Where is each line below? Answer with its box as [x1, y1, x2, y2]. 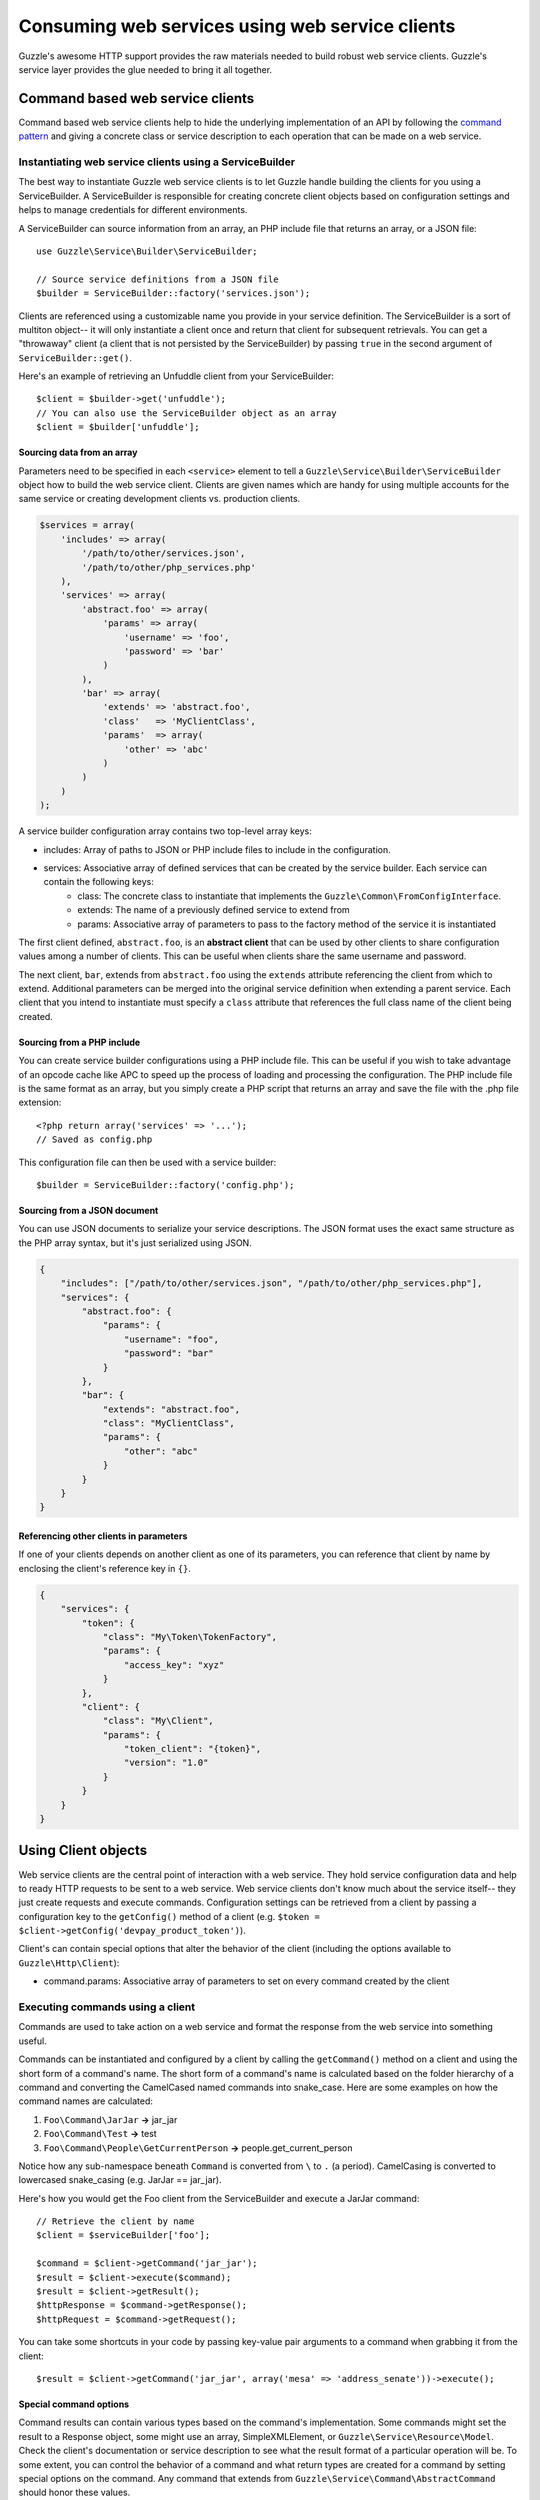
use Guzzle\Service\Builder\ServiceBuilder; [36, 245, 259, 257]
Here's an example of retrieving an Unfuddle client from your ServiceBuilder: [18, 370, 335, 382]
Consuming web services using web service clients [18, 15, 456, 37]
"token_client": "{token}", [123, 1743, 262, 1755]
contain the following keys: [43, 876, 155, 888]
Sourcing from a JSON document [18, 1205, 159, 1216]
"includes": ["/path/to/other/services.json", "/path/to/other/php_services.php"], [60, 1278, 483, 1289]
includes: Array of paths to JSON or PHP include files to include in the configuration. [43, 843, 392, 855]
